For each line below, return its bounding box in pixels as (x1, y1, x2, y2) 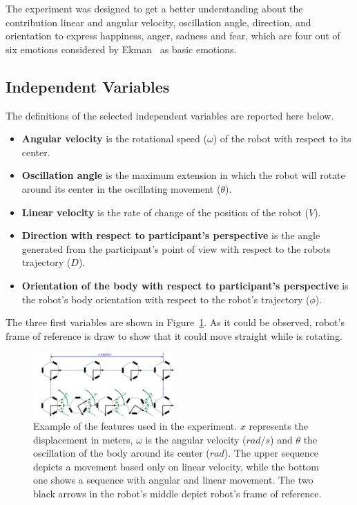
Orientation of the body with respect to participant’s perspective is (21, 278, 349, 292)
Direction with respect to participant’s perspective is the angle (21, 228, 320, 242)
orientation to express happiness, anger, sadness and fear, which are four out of (6, 28, 340, 43)
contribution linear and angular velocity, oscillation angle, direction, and (6, 15, 311, 29)
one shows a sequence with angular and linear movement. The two (33, 473, 313, 487)
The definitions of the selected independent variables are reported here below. (6, 108, 334, 122)
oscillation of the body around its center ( (33, 446, 210, 460)
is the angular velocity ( (145, 432, 247, 446)
